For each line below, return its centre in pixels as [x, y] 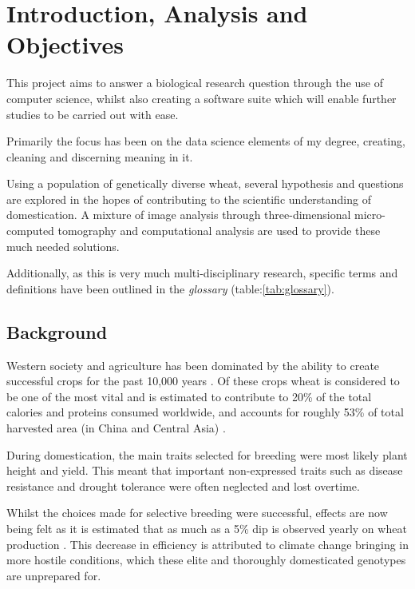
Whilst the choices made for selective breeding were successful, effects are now [197, 513]
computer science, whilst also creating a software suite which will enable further [202, 98]
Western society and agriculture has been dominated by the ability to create [193, 365]
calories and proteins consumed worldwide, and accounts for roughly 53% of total [205, 412]
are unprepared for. [54, 575]
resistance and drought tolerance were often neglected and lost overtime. [183, 486]
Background [57, 331]
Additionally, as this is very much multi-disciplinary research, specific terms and [202, 273]
